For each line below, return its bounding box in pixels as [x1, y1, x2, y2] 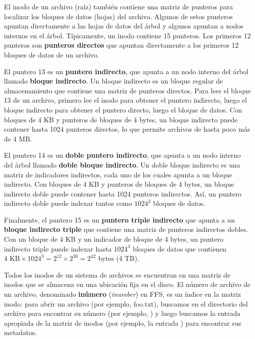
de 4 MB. [4, 133, 32, 143]
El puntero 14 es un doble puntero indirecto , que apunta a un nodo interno [4, 150, 241, 160]
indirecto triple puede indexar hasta [4, 243, 112, 254]
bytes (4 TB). [98, 253, 140, 263]
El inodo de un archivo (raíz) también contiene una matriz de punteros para [4, 1, 233, 11]
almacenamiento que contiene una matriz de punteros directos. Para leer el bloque [4, 85, 251, 95]
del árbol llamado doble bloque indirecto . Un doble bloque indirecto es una [4, 159, 240, 169]
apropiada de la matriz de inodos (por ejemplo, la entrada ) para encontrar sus [4, 317, 242, 328]
